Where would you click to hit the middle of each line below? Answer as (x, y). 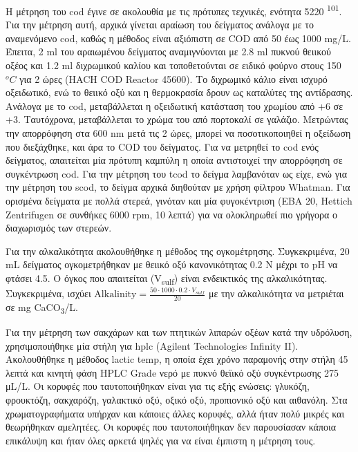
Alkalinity (115, 295)
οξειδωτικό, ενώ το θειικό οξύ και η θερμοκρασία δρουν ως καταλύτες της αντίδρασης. (179, 92)
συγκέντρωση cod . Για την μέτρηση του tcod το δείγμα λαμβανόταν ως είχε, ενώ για (176, 173)
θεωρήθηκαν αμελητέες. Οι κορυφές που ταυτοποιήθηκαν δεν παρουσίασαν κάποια (171, 427)
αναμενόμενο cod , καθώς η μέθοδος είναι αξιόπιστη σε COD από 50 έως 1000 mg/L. (178, 38)
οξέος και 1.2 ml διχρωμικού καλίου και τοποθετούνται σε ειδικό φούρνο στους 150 (173, 65)
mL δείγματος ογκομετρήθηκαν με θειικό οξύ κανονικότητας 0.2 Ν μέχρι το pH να (172, 264)
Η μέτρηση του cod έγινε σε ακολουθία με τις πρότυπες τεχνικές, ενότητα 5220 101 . (174, 10)
